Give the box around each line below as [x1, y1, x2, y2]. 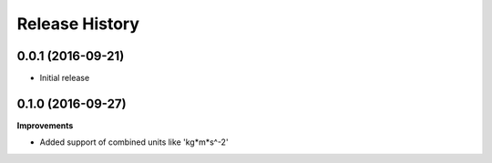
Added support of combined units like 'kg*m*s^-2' [39, 137, 229, 148]
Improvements [16, 119, 74, 131]
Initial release [39, 73, 90, 84]
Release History [16, 14, 140, 34]
